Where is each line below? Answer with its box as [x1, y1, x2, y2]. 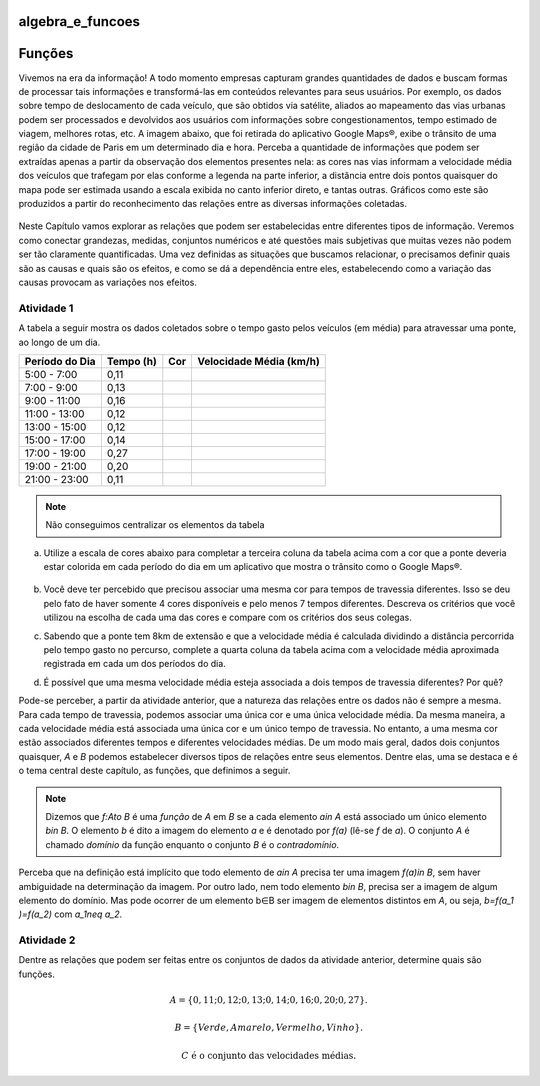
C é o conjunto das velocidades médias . [181, 1050, 357, 1061]
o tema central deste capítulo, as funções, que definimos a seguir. [18, 765, 291, 777]
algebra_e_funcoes [18, 13, 140, 30]
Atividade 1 [18, 301, 74, 315]
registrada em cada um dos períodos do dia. [43, 658, 227, 670]
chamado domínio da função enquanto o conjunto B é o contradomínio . [45, 838, 340, 850]
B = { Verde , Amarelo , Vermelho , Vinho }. [174, 1022, 364, 1034]
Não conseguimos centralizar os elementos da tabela [45, 519, 265, 531]
